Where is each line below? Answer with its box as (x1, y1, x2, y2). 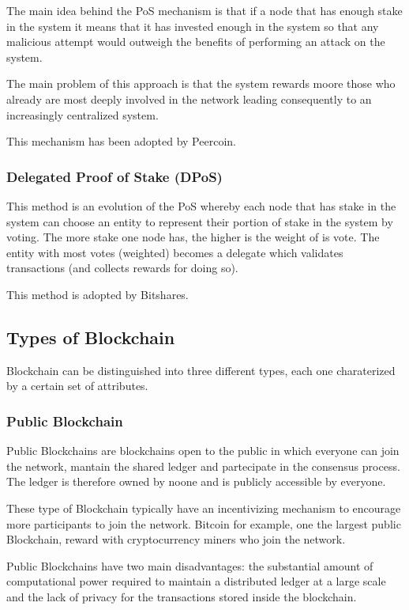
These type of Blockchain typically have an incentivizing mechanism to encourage (6, 499, 401, 516)
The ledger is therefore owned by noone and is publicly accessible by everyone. (6, 473, 386, 490)
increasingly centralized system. (6, 106, 159, 123)
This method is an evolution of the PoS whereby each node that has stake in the (6, 197, 396, 214)
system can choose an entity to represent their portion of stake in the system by (6, 213, 393, 229)
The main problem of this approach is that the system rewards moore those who (6, 75, 396, 92)
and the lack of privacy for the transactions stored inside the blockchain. (6, 588, 357, 604)
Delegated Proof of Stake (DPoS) (6, 166, 223, 186)
